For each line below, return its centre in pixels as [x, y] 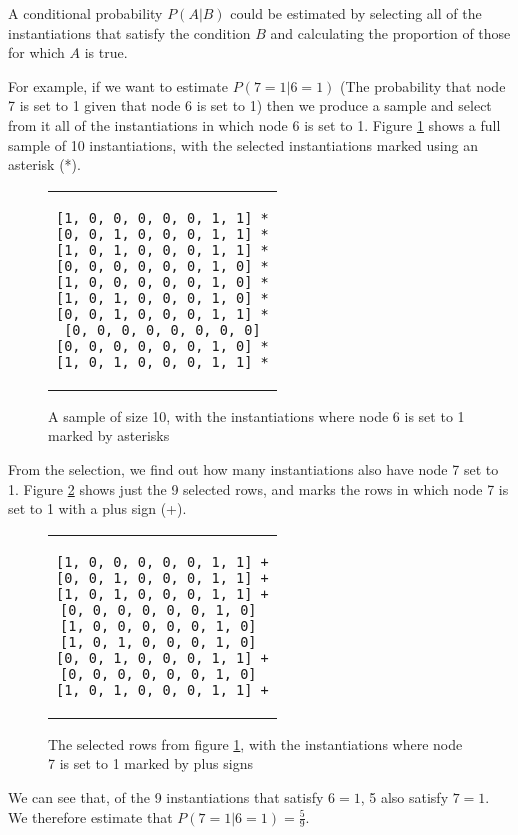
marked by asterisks [109, 435]
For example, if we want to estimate [118, 85]
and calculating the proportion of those [390, 32]
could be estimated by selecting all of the [356, 13]
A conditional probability [85, 13]
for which [36, 52]
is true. [106, 52]
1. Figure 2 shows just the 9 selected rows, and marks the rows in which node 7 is [258, 488]
